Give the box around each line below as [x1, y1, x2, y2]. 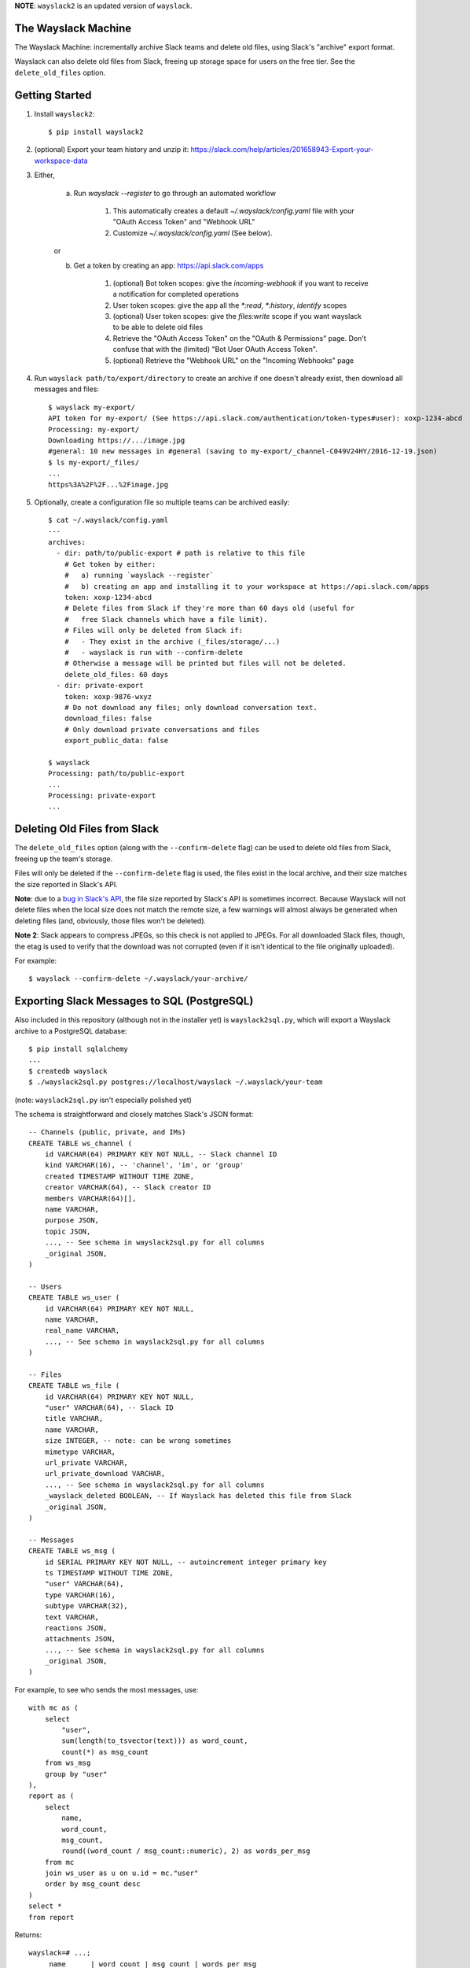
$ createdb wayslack [28, 1067, 108, 1075]
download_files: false [64, 714, 152, 723]
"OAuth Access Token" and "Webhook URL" [112, 217, 255, 227]
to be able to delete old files [112, 323, 204, 332]
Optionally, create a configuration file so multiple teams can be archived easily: [34, 497, 290, 507]
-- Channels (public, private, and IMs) [28, 1128, 186, 1137]
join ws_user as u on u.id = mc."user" [44, 1869, 199, 1877]
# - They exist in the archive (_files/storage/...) [64, 637, 281, 646]
